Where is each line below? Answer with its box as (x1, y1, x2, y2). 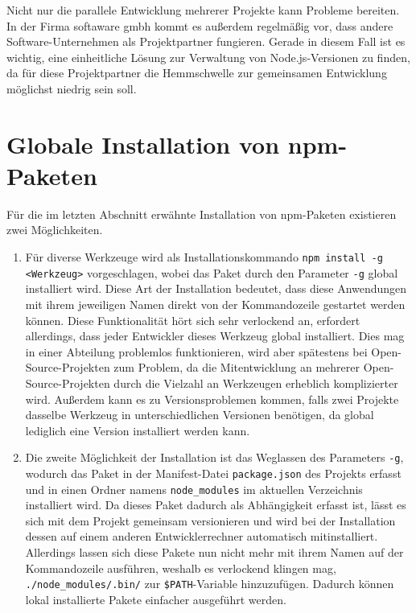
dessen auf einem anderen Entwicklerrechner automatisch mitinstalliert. (25, 528, 378, 545)
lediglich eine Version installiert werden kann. (25, 422, 250, 438)
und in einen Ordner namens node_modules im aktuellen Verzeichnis (25, 480, 363, 497)
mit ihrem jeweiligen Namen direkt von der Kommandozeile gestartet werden (25, 295, 406, 312)
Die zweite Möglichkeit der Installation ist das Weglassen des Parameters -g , (25, 449, 404, 466)
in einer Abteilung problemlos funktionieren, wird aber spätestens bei (25, 343, 368, 360)
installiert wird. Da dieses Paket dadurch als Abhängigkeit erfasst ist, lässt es (25, 496, 406, 513)
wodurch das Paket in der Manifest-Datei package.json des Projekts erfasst (25, 464, 402, 481)
